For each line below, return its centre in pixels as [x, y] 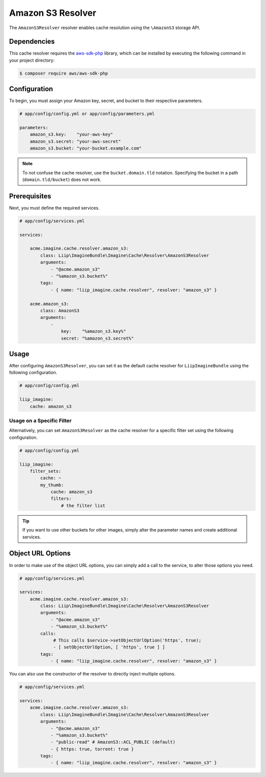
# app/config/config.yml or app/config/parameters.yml [87, 114]
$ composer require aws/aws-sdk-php [64, 73]
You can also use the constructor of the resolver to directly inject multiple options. [92, 674]
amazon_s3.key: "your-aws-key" [71, 135]
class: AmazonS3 [60, 311]
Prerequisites [30, 196]
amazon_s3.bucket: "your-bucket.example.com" [86, 148]
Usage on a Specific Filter [40, 421]
